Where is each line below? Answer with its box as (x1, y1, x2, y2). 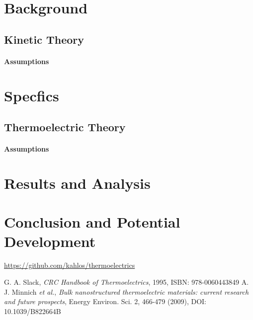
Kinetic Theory (4, 31, 84, 47)
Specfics (4, 85, 59, 105)
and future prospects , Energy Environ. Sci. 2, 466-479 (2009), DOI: (4, 296, 207, 307)
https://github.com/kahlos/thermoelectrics (4, 260, 135, 270)
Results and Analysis (4, 172, 151, 193)
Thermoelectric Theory (4, 119, 126, 135)
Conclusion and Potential (4, 212, 180, 232)
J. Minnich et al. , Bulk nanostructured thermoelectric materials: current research (4, 286, 249, 297)
